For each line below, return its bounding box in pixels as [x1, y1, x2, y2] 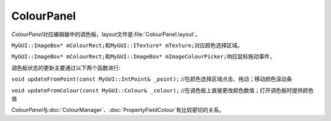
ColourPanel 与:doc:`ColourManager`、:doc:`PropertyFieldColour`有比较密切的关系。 [11, 106, 225, 114]
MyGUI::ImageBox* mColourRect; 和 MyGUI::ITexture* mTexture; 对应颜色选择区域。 [11, 42, 243, 49]
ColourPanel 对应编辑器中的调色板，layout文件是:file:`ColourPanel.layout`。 [11, 31, 201, 38]
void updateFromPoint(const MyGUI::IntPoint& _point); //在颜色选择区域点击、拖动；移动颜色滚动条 [11, 75, 292, 82]
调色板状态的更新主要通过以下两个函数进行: [11, 64, 121, 71]
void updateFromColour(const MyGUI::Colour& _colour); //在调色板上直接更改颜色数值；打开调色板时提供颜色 [11, 86, 314, 94]
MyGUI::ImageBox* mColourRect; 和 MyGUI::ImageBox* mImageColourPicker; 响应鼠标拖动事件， [11, 53, 275, 61]
